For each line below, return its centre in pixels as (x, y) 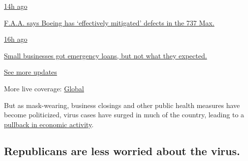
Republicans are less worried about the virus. (122, 150)
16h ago (16, 39)
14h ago (16, 6)
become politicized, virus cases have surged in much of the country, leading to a (124, 115)
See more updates (31, 72)
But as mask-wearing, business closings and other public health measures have (122, 105)
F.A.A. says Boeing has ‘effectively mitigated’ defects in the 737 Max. (109, 22)
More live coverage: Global (44, 88)
